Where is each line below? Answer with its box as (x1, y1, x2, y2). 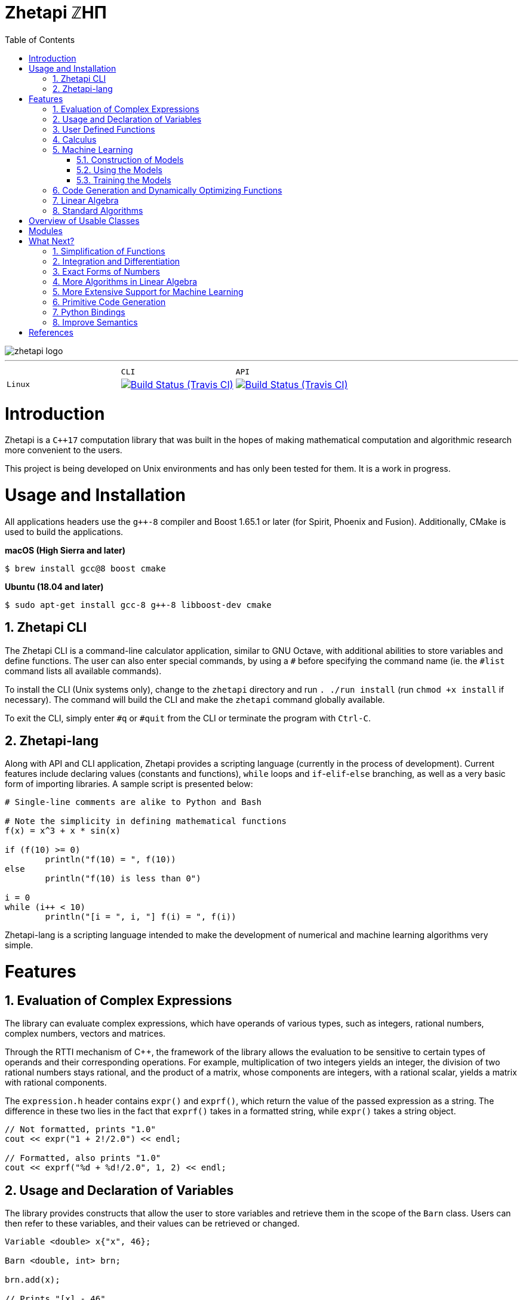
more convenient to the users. (5, 445, 122, 456)
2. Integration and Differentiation (53, 256, 180, 266)
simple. (5, 940, 33, 951)
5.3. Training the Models (76, 174, 171, 185)
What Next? (29, 235, 75, 246)
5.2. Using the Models (76, 164, 162, 175)
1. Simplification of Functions (53, 245, 165, 256)
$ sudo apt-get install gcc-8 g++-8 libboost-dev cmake (5, 600, 272, 610)
